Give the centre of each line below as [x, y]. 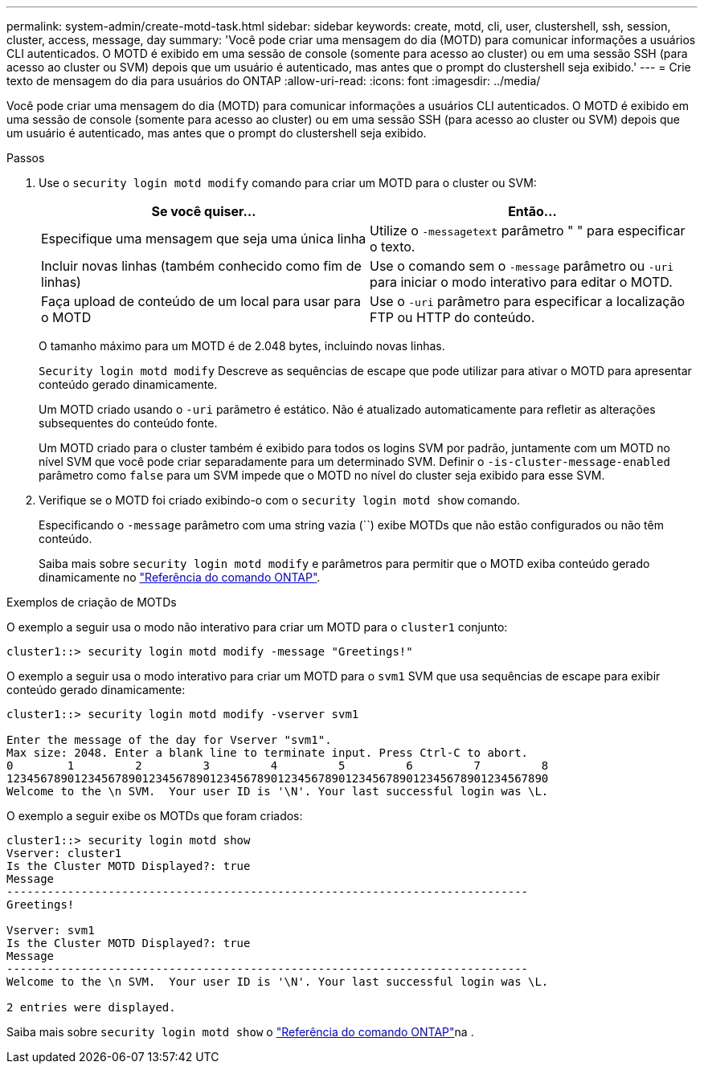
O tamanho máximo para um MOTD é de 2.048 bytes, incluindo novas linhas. [242, 346]
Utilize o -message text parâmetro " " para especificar [528, 231]
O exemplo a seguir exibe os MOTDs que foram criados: [155, 816]
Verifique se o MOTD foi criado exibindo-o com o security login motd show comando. [280, 500]
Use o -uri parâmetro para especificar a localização [528, 301]
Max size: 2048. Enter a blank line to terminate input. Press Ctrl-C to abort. [268, 753]
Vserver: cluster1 [64, 853]
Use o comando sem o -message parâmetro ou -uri [522, 266]
